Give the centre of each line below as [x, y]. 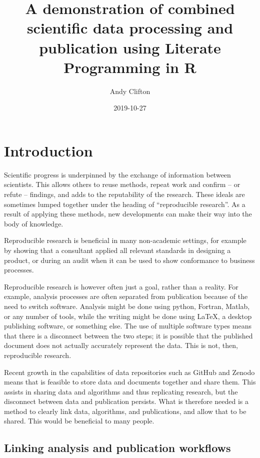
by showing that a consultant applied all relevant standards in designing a [117, 250]
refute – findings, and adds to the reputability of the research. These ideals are [124, 194]
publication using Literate [130, 47]
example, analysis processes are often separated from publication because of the [126, 296]
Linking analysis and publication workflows [117, 448]
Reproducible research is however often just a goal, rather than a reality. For [121, 286]
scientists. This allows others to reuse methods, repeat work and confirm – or [122, 184]
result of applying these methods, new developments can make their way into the [128, 214]
